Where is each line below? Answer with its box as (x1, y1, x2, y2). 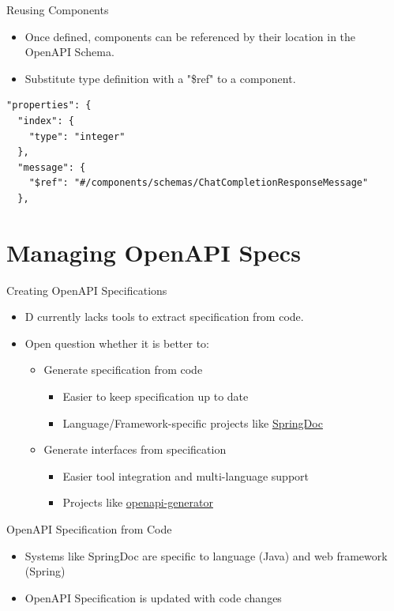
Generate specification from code (43, 361, 203, 378)
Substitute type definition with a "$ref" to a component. (24, 70, 296, 86)
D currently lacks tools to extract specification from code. (24, 308, 304, 325)
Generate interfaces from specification (43, 441, 227, 458)
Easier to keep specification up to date (62, 388, 249, 405)
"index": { (17, 115, 74, 126)
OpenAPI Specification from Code (6, 521, 172, 537)
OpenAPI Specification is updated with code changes (24, 589, 282, 605)
